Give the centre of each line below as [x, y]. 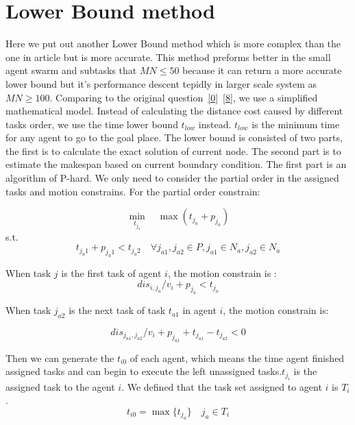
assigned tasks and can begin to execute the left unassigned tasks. [144, 371]
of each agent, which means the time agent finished [237, 357]
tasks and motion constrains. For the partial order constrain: [133, 191]
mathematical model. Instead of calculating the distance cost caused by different [174, 111]
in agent [199, 310]
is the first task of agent [111, 272]
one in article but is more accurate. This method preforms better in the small [168, 57]
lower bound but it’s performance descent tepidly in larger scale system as [161, 83]
